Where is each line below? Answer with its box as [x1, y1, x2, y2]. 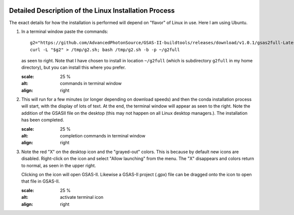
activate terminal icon [60, 194, 104, 200]
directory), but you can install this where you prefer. [21, 64, 126, 71]
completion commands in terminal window [60, 133, 146, 138]
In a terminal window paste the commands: [21, 28, 108, 34]
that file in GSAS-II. [21, 178, 60, 184]
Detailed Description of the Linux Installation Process [9, 6, 175, 15]
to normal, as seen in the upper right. [21, 162, 97, 168]
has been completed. [21, 117, 64, 123]
